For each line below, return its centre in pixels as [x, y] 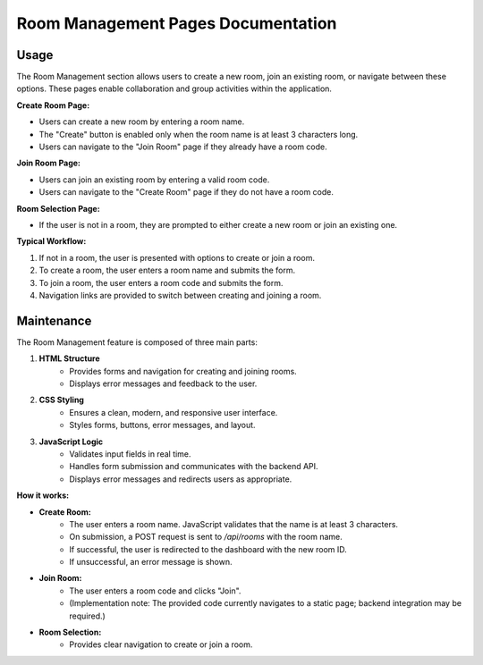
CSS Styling [62, 400]
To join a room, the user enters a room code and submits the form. [161, 282]
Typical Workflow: [51, 241]
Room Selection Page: [58, 208]
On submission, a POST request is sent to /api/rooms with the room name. [206, 537]
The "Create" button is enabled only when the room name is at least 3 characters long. [199, 134]
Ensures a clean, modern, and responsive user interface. [174, 412]
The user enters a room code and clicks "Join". [155, 591]
